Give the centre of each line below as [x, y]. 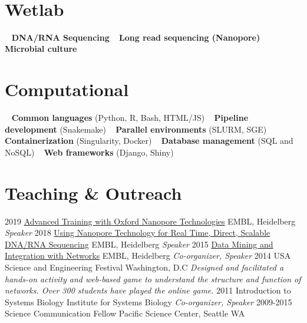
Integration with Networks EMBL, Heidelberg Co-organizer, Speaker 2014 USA [148, 256]
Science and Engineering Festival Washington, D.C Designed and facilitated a [144, 267]
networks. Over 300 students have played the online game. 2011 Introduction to [148, 290]
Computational [67, 89]
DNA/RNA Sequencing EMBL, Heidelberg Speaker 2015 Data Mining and [139, 244]
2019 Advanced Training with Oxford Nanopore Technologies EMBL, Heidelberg [150, 221]
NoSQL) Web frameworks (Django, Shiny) [89, 152]
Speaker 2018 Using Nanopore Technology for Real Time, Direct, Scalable [138, 233]
